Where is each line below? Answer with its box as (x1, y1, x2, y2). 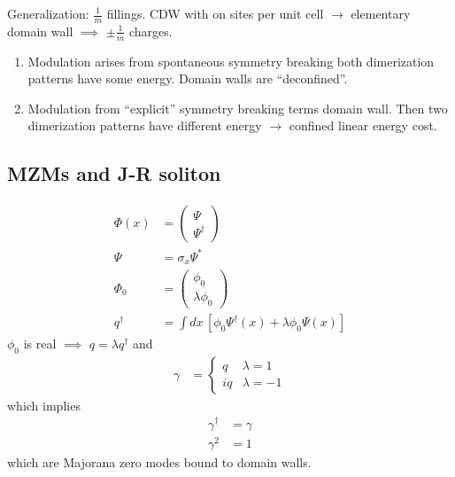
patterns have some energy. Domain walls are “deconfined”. (27, 69, 348, 88)
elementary (351, 4, 411, 22)
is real (23, 334, 57, 353)
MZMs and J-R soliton (7, 160, 221, 187)
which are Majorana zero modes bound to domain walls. (7, 452, 312, 471)
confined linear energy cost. (289, 116, 437, 135)
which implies (7, 395, 81, 414)
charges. (128, 21, 173, 40)
